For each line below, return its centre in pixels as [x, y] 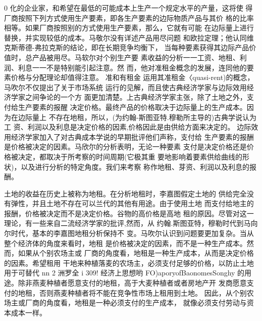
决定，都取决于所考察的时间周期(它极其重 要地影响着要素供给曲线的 [130, 156]
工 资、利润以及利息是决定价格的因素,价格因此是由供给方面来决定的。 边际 [128, 127]
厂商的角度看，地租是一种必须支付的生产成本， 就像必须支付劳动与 [136, 303]
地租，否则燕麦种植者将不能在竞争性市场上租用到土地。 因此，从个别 [132, 292]
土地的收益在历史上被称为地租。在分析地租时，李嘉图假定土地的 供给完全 [125, 193]
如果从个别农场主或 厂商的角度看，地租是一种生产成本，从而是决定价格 [136, 253]
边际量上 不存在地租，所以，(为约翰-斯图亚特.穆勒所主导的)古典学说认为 [137, 117]
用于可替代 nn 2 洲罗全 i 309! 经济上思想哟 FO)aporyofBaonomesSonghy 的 [124, 273]
